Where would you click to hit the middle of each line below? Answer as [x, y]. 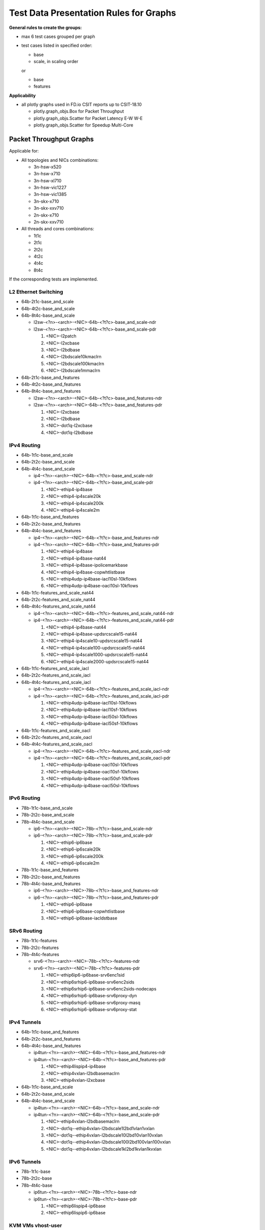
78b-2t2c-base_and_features [51, 877]
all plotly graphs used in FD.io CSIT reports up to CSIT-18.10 [81, 105]
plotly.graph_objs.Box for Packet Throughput [79, 111]
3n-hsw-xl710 [48, 181]
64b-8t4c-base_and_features [51, 391]
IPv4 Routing [25, 445]
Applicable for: [24, 151]
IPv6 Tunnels [25, 1162]
